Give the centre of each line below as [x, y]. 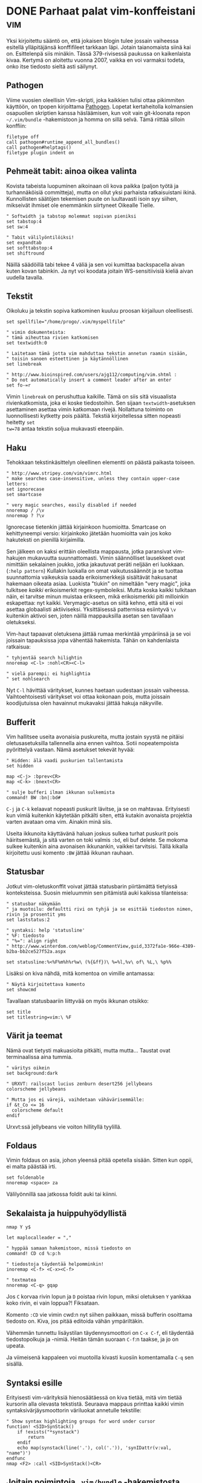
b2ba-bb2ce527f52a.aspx [36, 951]
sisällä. [15, 1364]
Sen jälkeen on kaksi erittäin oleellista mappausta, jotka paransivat [89, 552]
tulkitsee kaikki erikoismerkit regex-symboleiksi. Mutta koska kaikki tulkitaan [101, 590]
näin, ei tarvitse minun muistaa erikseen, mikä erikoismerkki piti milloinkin [98, 596]
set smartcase [24, 495]
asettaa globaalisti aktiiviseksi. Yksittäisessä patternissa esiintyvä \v [91, 610]
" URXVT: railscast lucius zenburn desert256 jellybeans [80, 1084]
